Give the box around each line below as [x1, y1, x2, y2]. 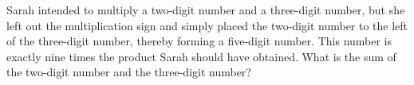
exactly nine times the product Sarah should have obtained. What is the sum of [6, 48, 396, 64]
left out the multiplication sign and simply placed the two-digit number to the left [6, 17, 408, 33]
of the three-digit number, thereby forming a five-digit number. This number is [6, 33, 392, 49]
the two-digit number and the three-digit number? [6, 64, 251, 80]
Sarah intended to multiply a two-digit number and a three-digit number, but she [6, 2, 405, 17]
